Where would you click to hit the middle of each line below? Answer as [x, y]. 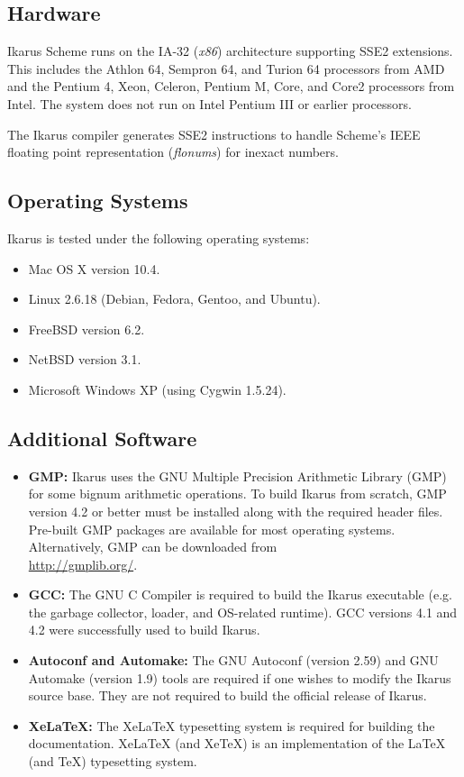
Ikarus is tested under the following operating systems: [159, 238]
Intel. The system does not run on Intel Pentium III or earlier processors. [209, 103]
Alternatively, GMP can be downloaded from [153, 547]
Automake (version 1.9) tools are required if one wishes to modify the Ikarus [240, 677]
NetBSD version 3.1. [85, 359]
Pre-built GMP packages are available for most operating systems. [212, 529]
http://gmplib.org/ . [83, 564]
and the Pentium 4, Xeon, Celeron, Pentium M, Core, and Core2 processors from [231, 86]
